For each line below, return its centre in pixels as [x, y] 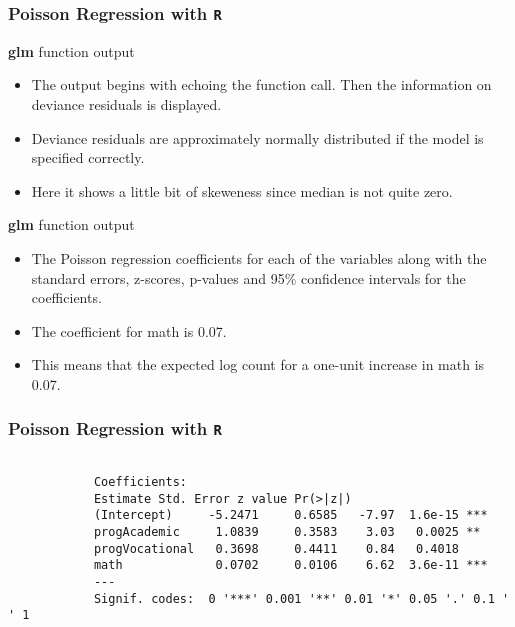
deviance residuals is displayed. [126, 103]
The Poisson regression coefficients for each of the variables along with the [259, 257]
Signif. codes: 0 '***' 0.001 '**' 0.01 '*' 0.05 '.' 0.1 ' [301, 598]
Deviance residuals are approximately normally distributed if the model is [257, 137]
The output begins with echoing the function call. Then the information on [261, 84]
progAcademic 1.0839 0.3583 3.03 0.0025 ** [287, 531]
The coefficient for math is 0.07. [129, 330]
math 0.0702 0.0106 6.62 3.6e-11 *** [290, 565]
